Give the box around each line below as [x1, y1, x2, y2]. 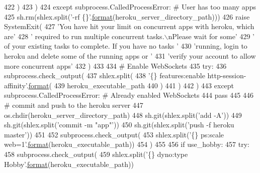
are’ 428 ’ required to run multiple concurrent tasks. [4, 31, 164, 41]
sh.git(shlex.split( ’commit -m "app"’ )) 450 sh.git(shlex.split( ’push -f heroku [4, 119, 234, 130]
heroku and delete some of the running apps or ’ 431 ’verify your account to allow [4, 50, 256, 61]
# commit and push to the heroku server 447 [4, 99, 143, 110]
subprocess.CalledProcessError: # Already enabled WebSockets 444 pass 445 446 [4, 90, 253, 100]
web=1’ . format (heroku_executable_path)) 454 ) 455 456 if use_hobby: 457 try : [4, 139, 249, 149]
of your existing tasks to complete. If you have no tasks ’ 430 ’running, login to [4, 41, 247, 51]
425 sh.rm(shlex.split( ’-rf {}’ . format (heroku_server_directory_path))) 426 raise [4, 11, 250, 22]
